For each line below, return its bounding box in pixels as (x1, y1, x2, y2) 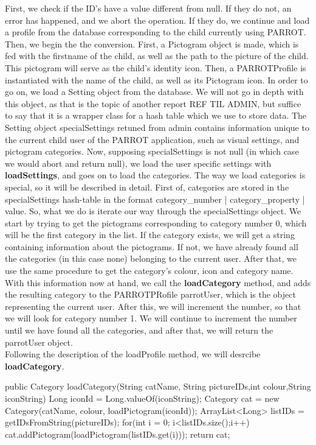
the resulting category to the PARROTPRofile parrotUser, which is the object (5, 288, 296, 301)
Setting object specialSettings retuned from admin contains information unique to (5, 121, 309, 133)
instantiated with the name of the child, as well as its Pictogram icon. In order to (5, 73, 308, 86)
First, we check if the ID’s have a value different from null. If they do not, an (5, 2, 292, 14)
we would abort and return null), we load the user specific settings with (5, 156, 272, 169)
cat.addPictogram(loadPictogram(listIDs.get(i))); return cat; (5, 427, 230, 440)
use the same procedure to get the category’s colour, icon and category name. (5, 264, 294, 277)
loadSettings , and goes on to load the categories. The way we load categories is (5, 169, 306, 181)
